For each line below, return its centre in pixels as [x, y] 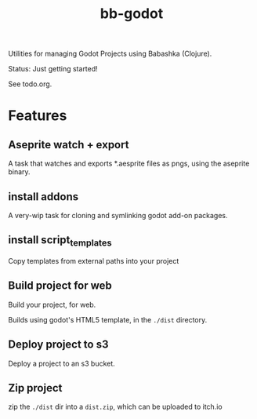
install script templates [60, 241]
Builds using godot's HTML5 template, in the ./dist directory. [108, 319]
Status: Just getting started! [53, 69]
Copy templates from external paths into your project [94, 261]
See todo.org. [30, 84]
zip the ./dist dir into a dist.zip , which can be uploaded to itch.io [115, 407]
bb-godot [132, 14]
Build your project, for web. [52, 304]
